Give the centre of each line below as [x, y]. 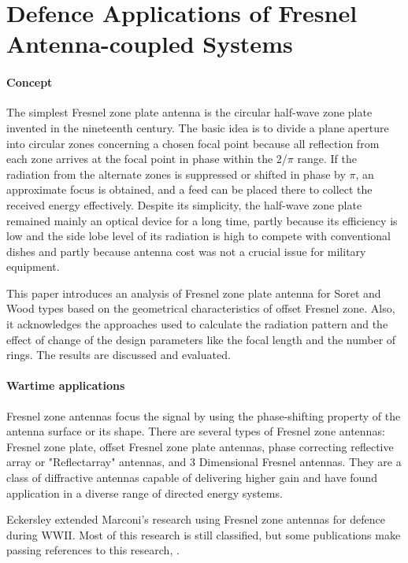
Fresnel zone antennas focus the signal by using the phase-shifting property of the [204, 415]
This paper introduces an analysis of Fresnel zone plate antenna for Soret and [194, 293]
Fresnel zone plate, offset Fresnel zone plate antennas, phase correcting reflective [200, 446]
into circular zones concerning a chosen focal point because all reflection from [193, 143]
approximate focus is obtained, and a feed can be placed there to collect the [189, 189]
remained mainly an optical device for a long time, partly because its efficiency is [202, 220]
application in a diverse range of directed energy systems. [145, 493]
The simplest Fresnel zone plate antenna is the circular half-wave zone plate [189, 112]
